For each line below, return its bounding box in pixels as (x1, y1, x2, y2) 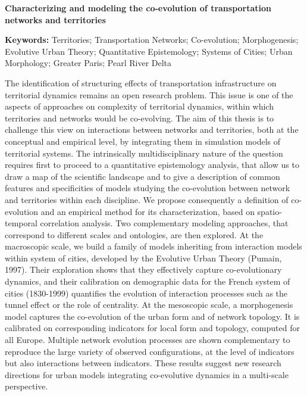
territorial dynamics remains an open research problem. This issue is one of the (5, 88, 293, 101)
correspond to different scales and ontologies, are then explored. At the (5, 228, 264, 241)
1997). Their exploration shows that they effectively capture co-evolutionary (5, 263, 282, 276)
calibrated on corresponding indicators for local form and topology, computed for (5, 322, 300, 334)
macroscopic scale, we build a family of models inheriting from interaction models (5, 240, 302, 252)
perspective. (5, 380, 48, 392)
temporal (5, 217, 37, 229)
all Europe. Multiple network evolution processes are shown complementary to (5, 333, 290, 346)
